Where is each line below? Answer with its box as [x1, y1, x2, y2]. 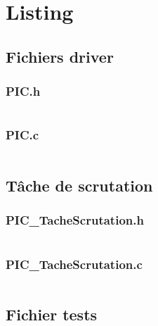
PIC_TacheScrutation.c [6, 255, 143, 272]
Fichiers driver [6, 45, 114, 67]
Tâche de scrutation [6, 174, 153, 196]
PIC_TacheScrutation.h [6, 211, 144, 229]
